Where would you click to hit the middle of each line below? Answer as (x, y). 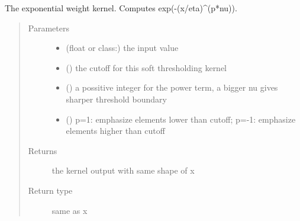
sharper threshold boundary (116, 99)
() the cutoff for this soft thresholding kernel (146, 67)
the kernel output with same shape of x (123, 170)
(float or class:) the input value (122, 48)
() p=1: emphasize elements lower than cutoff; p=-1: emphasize (181, 119)
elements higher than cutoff (115, 131)
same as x (70, 210)
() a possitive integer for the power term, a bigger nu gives (172, 87)
